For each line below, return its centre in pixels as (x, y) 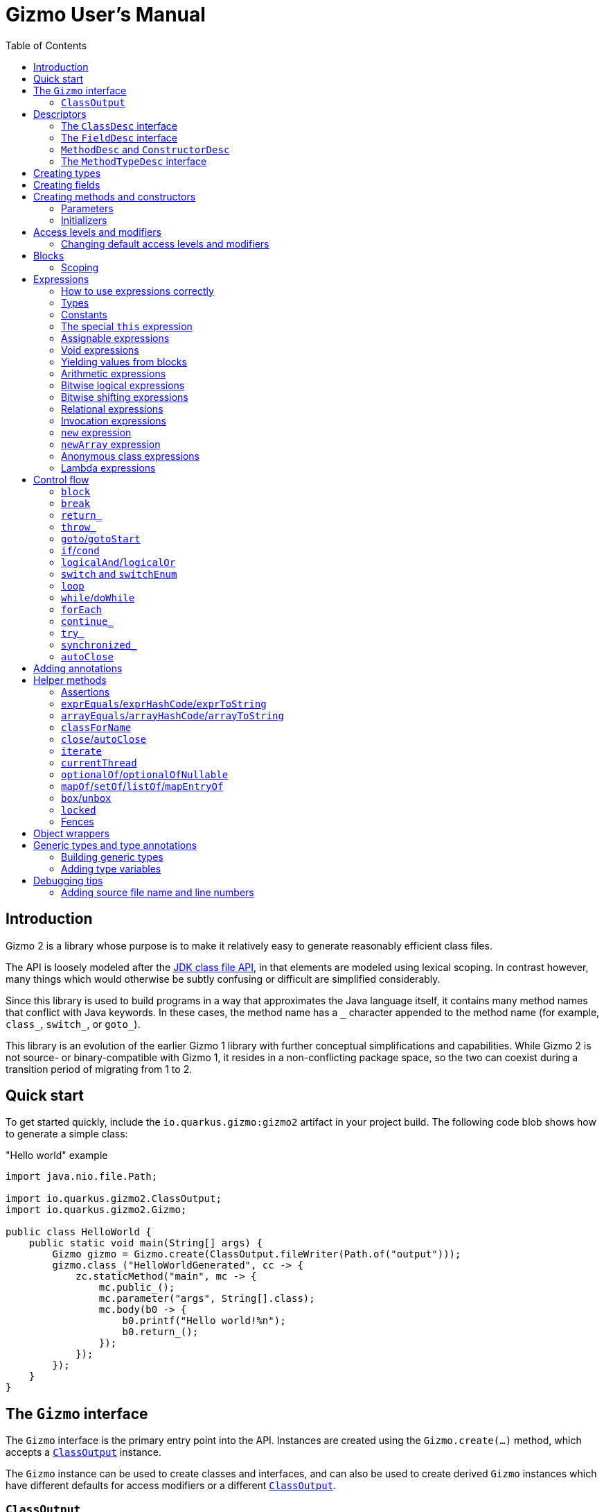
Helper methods (70, 680)
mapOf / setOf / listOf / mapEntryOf (142, 786)
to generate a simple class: (67, 1134)
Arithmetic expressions (114, 373)
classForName (96, 727)
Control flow (61, 479)
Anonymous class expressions (130, 456)
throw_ (79, 527)
